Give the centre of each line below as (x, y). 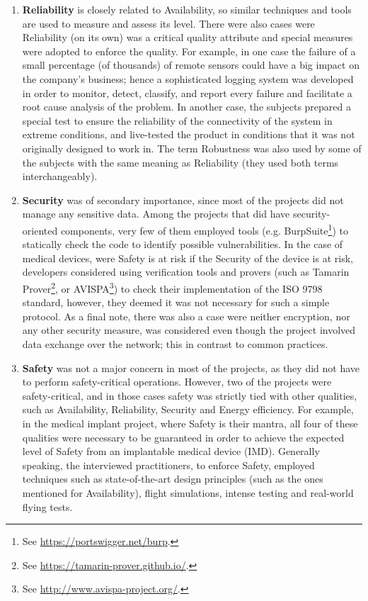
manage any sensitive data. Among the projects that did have (156, 214)
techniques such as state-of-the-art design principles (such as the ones (173, 479)
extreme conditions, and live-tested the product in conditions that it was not (189, 134)
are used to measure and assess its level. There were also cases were (168, 23)
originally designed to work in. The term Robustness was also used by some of (192, 148)
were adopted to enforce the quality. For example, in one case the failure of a (189, 51)
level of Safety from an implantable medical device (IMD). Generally (171, 451)
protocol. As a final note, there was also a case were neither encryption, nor (186, 316)
